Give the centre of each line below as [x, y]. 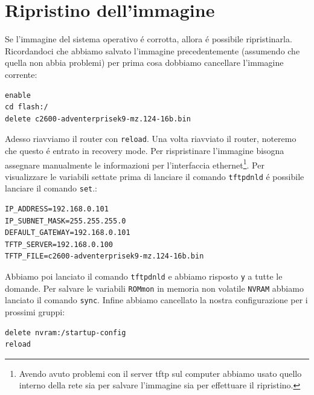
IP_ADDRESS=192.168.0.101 [57, 209]
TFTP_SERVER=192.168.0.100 [59, 244]
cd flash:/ [27, 107]
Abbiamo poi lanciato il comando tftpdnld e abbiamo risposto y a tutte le [144, 276]
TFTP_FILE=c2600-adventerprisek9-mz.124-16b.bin [104, 256]
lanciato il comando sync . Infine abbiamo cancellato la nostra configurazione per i [156, 300]
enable [18, 95]
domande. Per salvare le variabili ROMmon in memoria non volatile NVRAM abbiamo [154, 288]
